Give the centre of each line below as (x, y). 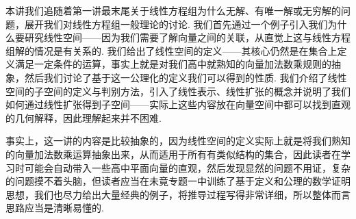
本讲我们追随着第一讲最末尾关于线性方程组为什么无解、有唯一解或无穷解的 (173, 10)
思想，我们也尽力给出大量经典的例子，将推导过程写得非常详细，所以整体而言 (178, 194)
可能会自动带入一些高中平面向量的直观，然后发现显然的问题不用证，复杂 (187, 167)
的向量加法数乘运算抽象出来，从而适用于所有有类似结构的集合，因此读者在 (173, 154)
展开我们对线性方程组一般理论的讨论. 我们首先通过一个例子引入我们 (176, 24)
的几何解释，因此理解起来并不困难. (84, 117)
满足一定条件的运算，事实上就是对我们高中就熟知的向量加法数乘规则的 (173, 64)
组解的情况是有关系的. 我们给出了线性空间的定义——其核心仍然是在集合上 (171, 50)
